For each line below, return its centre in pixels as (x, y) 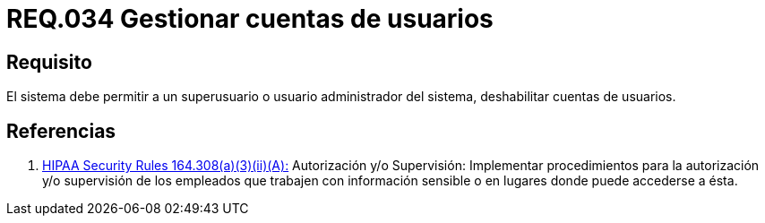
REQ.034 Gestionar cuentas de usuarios (250, 19)
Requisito (49, 62)
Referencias (61, 131)
